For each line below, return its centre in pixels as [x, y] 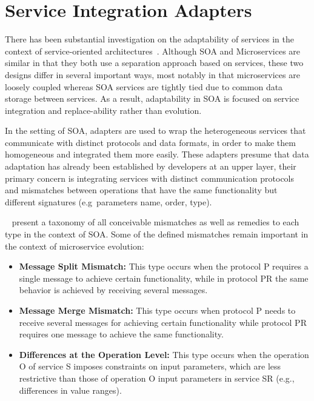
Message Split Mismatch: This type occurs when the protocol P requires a [164, 266]
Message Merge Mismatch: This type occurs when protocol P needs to [157, 310]
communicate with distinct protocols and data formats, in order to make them [150, 142]
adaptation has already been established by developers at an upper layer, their [151, 166]
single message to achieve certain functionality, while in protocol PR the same [164, 278]
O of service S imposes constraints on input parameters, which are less [150, 366]
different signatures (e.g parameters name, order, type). [109, 201]
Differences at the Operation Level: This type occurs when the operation [164, 354]
